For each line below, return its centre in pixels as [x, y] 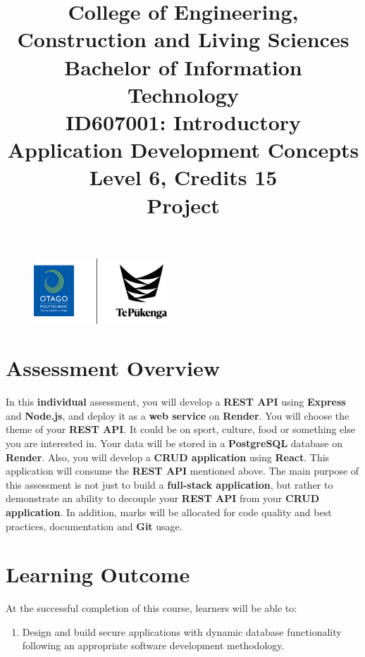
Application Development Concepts [183, 150]
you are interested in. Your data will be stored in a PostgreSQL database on [174, 443]
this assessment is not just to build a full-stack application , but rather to [169, 484]
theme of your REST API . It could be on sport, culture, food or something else [180, 429]
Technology [183, 94]
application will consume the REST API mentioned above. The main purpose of [182, 471]
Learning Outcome [98, 574]
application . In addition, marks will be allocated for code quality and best [169, 512]
